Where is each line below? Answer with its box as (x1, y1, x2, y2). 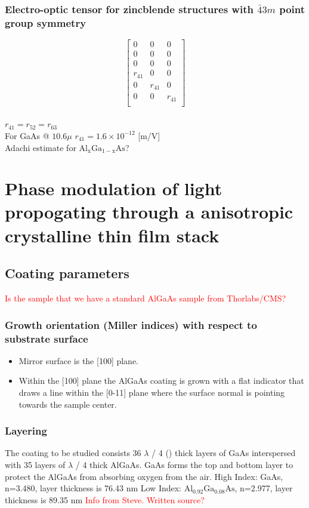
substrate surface (5, 331, 88, 346)
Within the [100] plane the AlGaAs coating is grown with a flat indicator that (18, 374, 304, 387)
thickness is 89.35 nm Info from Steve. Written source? (5, 493, 205, 506)
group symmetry (5, 15, 86, 30)
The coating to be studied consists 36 (5, 447, 141, 459)
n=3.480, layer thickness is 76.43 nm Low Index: (5, 482, 182, 494)
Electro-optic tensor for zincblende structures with (5, 1, 254, 16)
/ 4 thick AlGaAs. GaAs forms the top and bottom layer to (75, 458, 293, 470)
